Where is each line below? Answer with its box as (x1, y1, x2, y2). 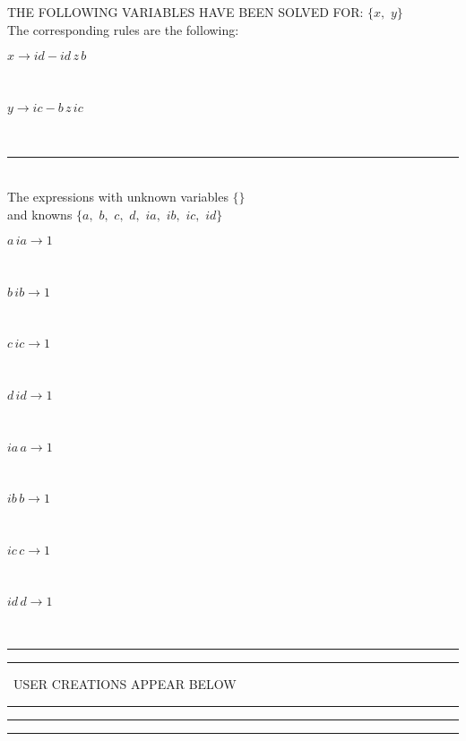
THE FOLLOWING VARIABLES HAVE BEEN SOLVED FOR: (7, 3, 364, 21)
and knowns (7, 204, 73, 223)
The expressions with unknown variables (7, 186, 229, 205)
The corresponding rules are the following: (7, 20, 239, 39)
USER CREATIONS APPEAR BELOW (13, 674, 237, 693)
